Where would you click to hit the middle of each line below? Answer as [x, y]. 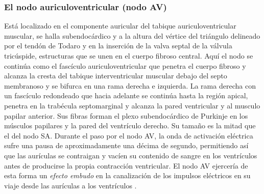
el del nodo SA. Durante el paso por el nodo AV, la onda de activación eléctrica [129, 135]
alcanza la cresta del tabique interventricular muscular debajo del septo [116, 76]
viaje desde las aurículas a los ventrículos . [70, 185]
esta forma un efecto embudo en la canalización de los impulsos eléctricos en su [127, 175]
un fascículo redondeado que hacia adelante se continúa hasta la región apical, [126, 95]
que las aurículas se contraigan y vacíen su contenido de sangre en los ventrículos [131, 155]
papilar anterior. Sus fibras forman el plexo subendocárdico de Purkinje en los [126, 115]
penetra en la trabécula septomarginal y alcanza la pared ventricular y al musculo [132, 105]
